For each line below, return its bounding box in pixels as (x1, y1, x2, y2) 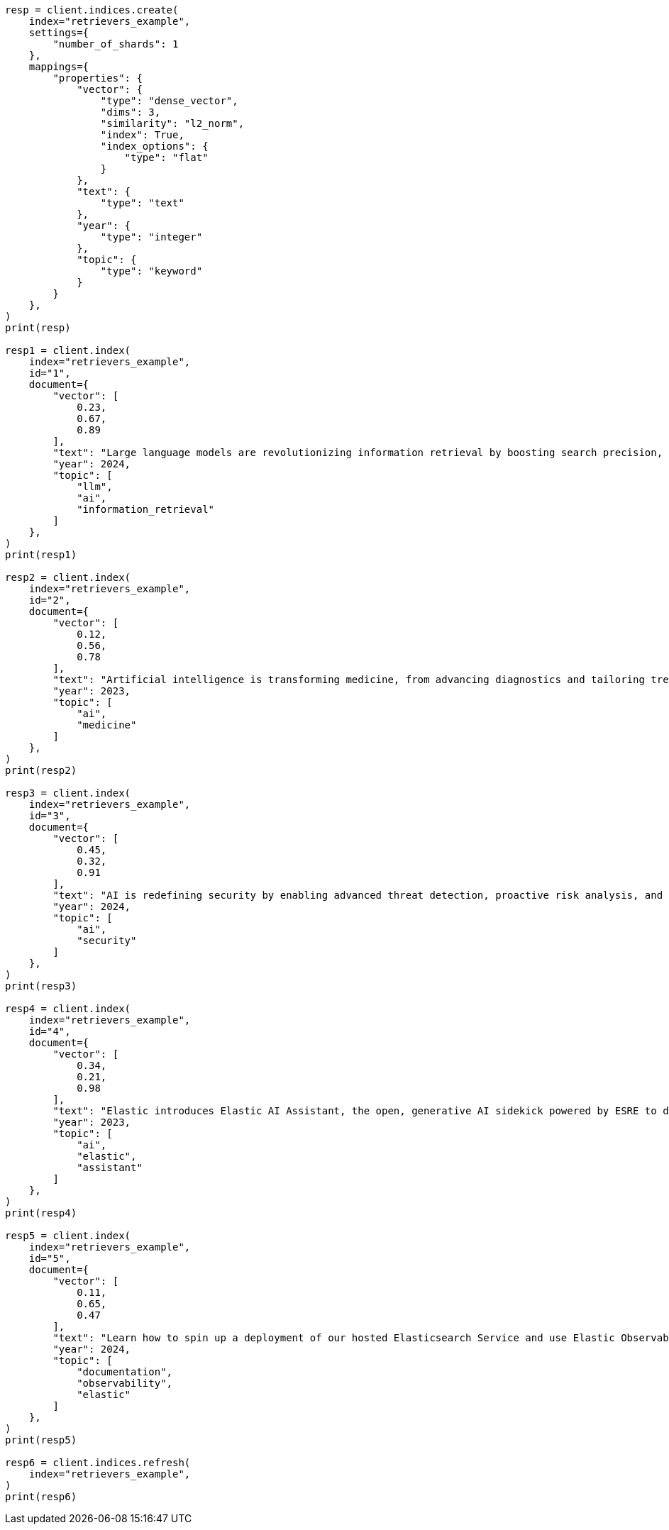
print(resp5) (5, 1434, 77, 1446)
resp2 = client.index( (5, 572, 131, 583)
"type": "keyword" (100, 265, 203, 277)
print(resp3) (5, 980, 77, 992)
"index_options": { (100, 140, 209, 152)
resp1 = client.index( (5, 345, 131, 356)
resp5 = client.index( (5, 1230, 131, 1241)
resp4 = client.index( (5, 1003, 131, 1014)
